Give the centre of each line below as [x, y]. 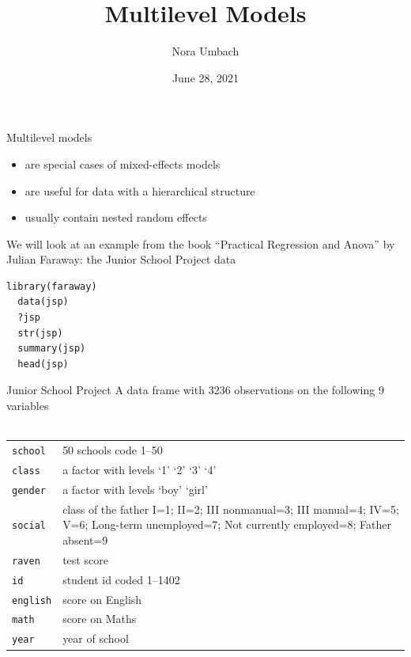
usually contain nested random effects [116, 217]
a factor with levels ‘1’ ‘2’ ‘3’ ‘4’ [140, 469]
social [29, 526]
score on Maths [100, 619]
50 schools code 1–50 [113, 450]
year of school [96, 638]
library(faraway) [52, 286]
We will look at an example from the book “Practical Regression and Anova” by [201, 243]
